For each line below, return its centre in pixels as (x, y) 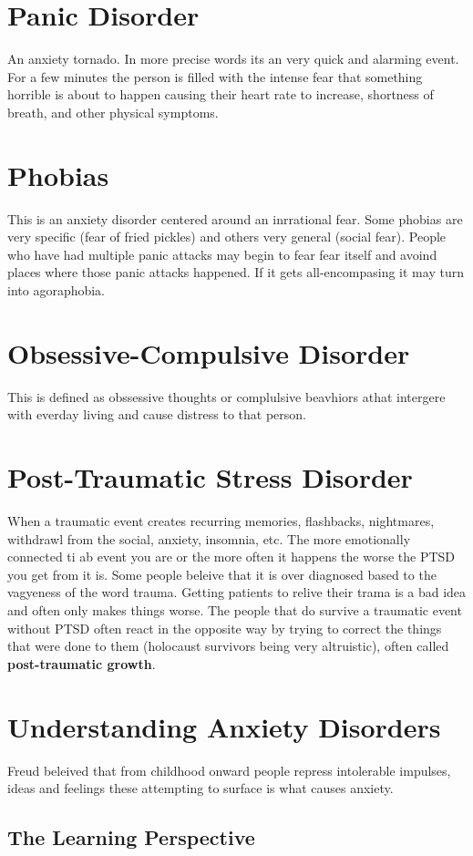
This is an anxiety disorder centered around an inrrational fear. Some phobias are (235, 218)
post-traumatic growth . (82, 663)
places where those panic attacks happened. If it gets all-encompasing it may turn (236, 272)
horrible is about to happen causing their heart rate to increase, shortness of (221, 94)
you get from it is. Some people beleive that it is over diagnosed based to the (222, 574)
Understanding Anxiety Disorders (224, 726)
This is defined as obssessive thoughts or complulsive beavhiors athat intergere (226, 396)
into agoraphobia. (57, 290)
